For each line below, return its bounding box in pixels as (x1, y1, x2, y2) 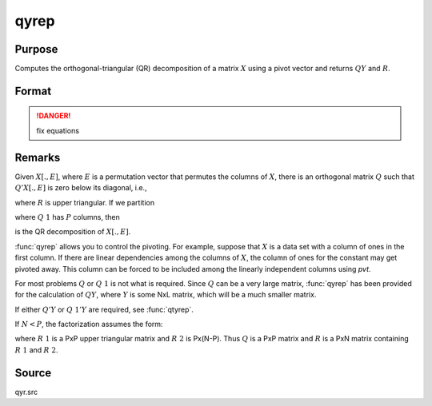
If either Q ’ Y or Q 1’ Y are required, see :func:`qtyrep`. (14, 304, 194, 314)
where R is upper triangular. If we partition (14, 197, 155, 207)
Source (14, 366, 52, 380)
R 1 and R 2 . (14, 344, 59, 355)
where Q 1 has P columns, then (14, 212, 120, 221)
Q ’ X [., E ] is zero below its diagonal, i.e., (14, 183, 147, 193)
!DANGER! (36, 111, 71, 121)
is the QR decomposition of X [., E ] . (14, 227, 131, 237)
